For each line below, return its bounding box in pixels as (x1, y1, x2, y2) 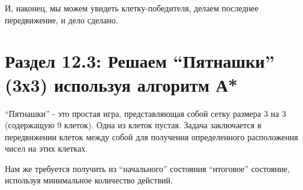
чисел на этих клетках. (5, 142, 88, 155)
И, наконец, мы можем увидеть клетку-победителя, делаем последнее (5, 2, 259, 14)
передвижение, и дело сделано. (5, 13, 118, 26)
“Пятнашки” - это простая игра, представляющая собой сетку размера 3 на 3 (5, 107, 286, 119)
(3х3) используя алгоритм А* (5, 72, 238, 96)
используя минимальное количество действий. (5, 174, 173, 186)
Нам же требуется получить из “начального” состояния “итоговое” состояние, (5, 162, 290, 174)
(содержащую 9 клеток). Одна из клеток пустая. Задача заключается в (5, 119, 262, 131)
